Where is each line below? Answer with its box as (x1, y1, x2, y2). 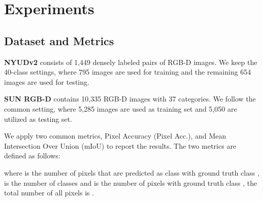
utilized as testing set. (4, 113, 72, 124)
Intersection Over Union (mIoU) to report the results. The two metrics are (4, 140, 237, 151)
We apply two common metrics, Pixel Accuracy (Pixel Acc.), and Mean (4, 130, 226, 141)
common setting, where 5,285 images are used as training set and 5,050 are (4, 103, 237, 114)
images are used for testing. (4, 76, 89, 87)
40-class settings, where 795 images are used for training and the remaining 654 (4, 66, 251, 77)
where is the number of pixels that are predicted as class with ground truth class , (4, 167, 259, 178)
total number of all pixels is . (4, 187, 94, 198)
